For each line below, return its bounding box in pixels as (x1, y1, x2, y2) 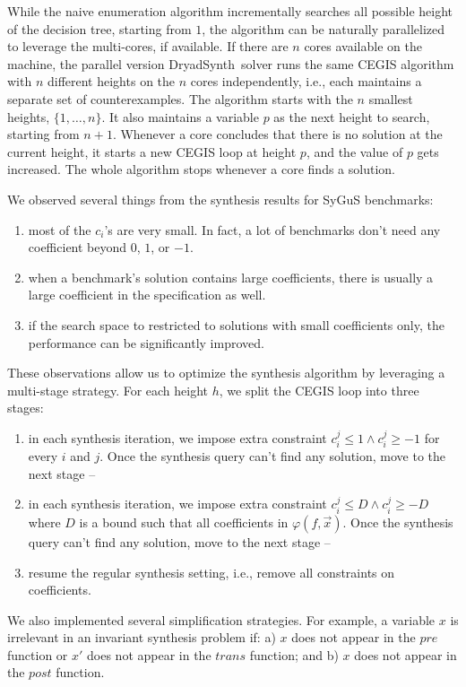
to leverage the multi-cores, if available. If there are (7, 37, 289, 56)
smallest (368, 89, 413, 108)
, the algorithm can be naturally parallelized (202, 19, 445, 38)
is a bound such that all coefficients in (79, 512, 289, 531)
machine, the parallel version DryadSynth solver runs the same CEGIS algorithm (7, 54, 454, 73)
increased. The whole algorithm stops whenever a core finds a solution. (7, 160, 395, 178)
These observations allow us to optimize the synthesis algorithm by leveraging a (7, 363, 445, 382)
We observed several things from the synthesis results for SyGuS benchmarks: (7, 189, 434, 208)
